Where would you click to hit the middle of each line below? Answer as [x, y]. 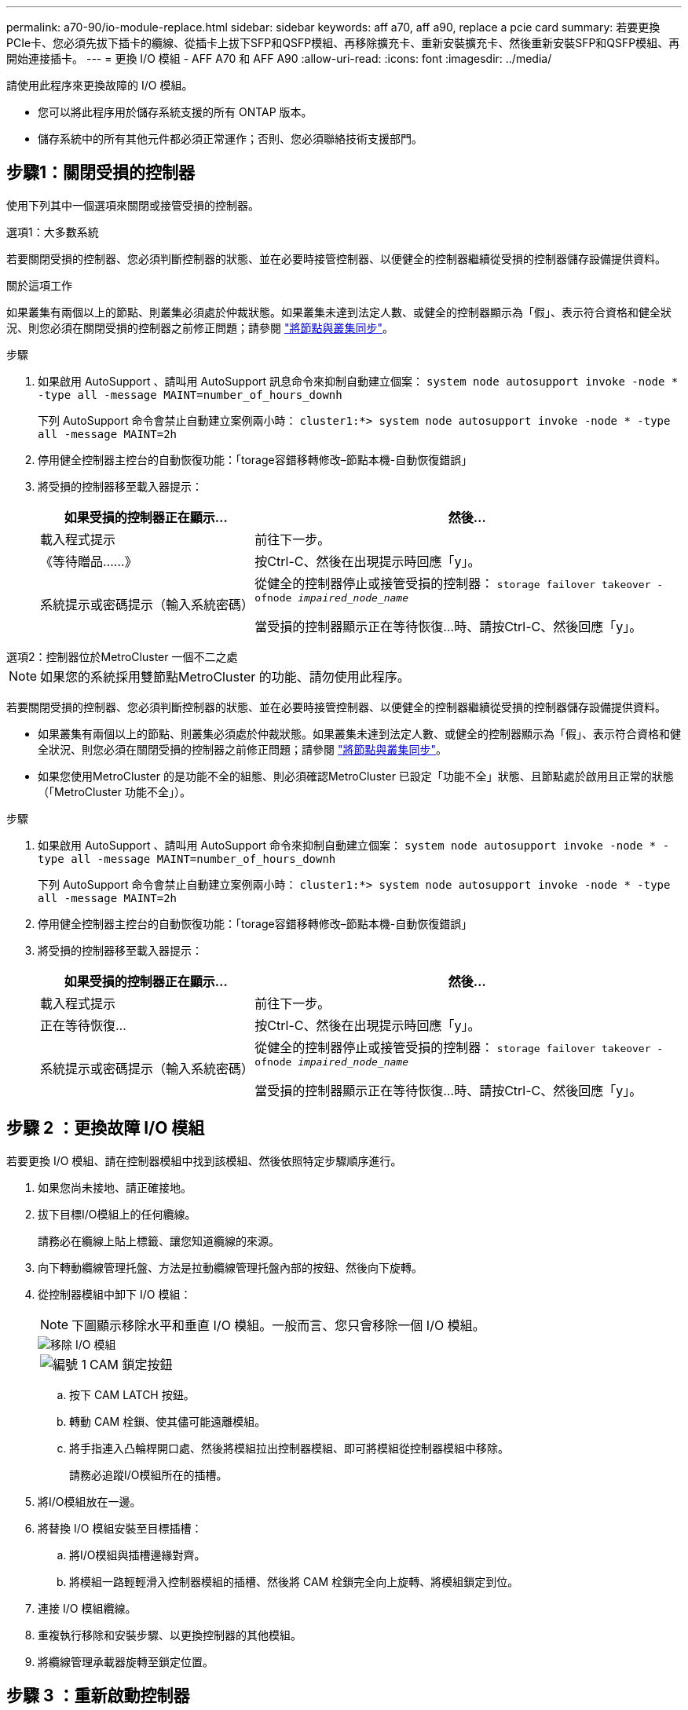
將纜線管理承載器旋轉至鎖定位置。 [126, 1661]
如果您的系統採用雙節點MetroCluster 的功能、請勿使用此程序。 [225, 676]
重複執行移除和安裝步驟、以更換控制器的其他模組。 [170, 1635]
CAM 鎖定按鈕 [131, 1364]
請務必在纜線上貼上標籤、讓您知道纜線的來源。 [159, 1240]
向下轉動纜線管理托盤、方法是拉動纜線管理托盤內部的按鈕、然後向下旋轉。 [230, 1267]
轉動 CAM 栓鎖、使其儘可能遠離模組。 [168, 1421]
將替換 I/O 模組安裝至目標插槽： [120, 1528]
